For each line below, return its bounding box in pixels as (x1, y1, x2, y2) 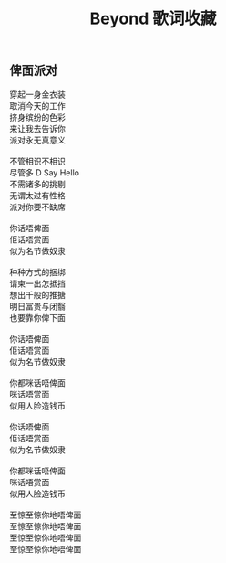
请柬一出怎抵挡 (9, 278, 66, 289)
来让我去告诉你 (9, 122, 66, 133)
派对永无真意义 (9, 134, 66, 145)
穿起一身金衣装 (9, 89, 66, 100)
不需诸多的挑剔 (9, 178, 66, 189)
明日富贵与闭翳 (9, 301, 66, 312)
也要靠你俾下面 (9, 312, 66, 323)
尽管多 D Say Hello (9, 166, 80, 178)
